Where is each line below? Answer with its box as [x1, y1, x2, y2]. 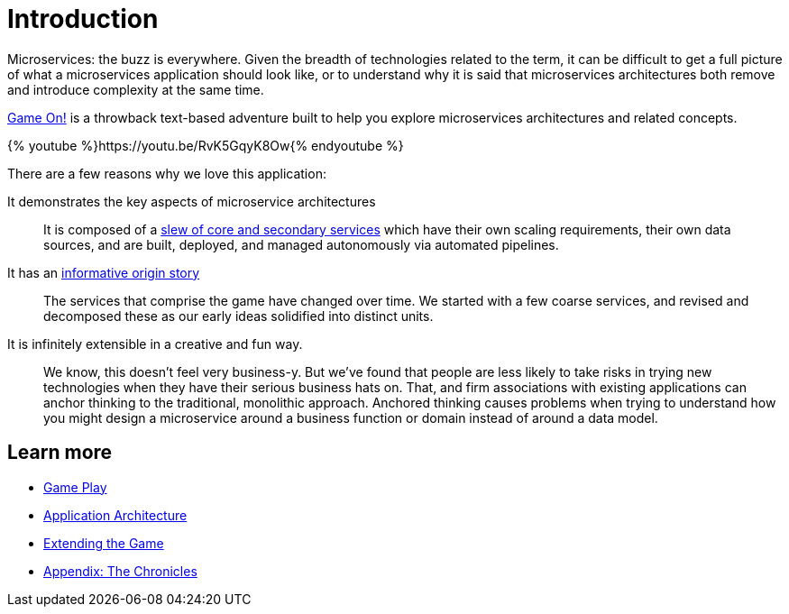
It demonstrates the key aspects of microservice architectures [7, 193, 376, 209]
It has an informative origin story [7, 264, 200, 280]
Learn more [7, 441, 113, 464]
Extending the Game [43, 535, 164, 551]
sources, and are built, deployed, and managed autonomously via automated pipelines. [43, 236, 559, 252]
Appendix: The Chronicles [43, 563, 197, 579]
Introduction [7, 4, 159, 34]
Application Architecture [43, 507, 188, 523]
